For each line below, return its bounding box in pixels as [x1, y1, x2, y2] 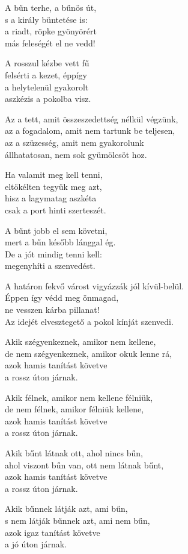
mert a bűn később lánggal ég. [5, 236, 116, 248]
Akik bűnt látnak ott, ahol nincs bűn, [5, 447, 143, 459]
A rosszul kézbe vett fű [5, 57, 89, 69]
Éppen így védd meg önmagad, [5, 291, 119, 304]
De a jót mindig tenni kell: [5, 247, 102, 260]
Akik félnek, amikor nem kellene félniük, [5, 391, 153, 403]
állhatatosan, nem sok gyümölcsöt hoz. [5, 148, 147, 160]
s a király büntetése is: [5, 13, 88, 25]
